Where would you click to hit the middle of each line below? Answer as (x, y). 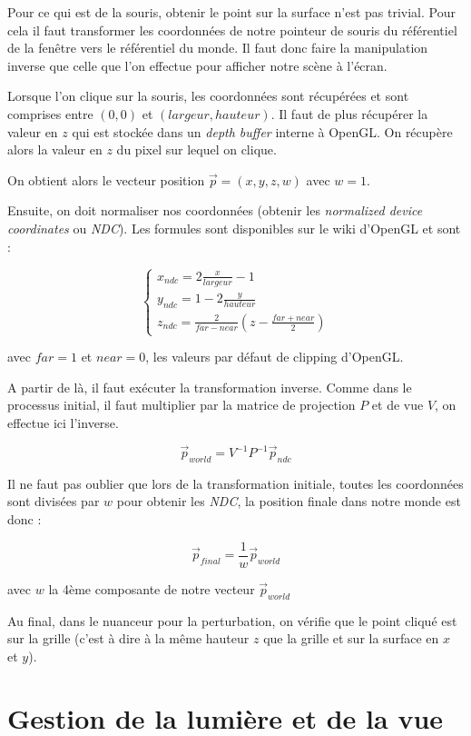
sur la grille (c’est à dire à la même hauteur (128, 638)
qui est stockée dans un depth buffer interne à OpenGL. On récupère (262, 131)
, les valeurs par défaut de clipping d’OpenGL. (275, 357)
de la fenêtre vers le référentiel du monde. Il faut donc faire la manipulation (218, 48)
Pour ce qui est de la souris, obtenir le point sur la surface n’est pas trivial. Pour (231, 12)
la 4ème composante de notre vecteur (152, 588)
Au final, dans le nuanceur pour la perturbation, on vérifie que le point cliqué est (232, 620)
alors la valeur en (55, 149)
